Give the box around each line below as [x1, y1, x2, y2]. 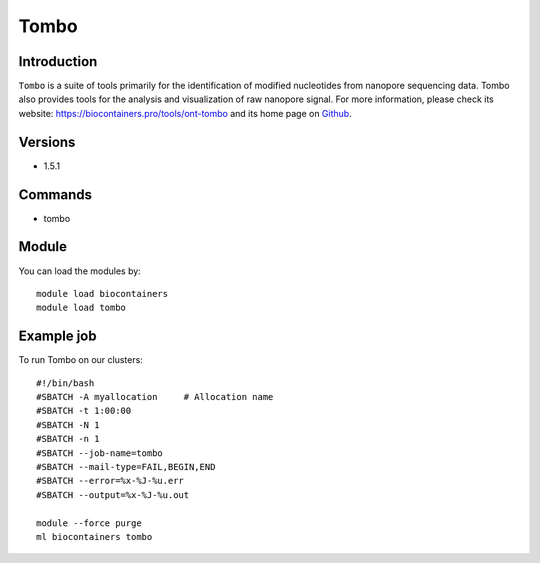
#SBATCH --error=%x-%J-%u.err [36, 475, 185, 487]
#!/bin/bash [36, 377, 95, 389]
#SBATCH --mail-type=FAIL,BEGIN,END [36, 461, 216, 472]
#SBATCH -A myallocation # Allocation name [36, 391, 274, 403]
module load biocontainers [36, 288, 169, 299]
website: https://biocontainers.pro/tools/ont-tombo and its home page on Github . [18, 107, 352, 119]
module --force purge [36, 517, 142, 529]
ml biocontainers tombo [36, 531, 153, 542]
